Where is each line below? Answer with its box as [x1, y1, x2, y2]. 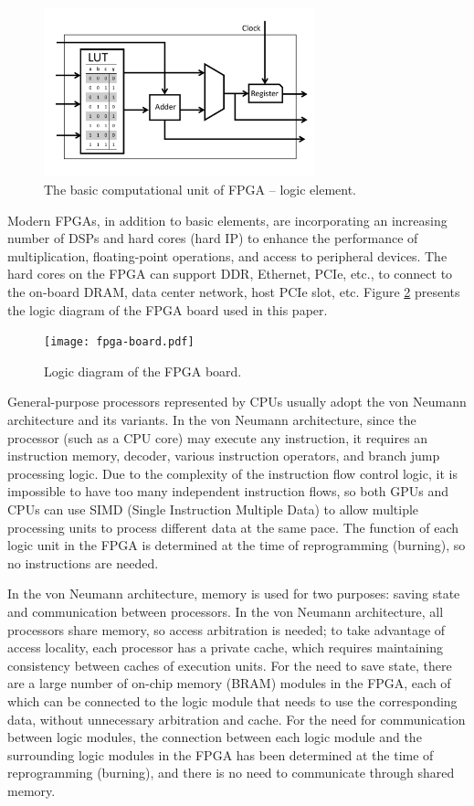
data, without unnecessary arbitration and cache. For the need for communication [7, 709, 466, 728]
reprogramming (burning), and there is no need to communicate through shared [7, 763, 455, 782]
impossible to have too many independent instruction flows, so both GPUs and [7, 482, 449, 501]
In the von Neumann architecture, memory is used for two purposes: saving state [7, 584, 460, 603]
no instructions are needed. [7, 553, 159, 572]
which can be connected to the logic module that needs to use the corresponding [7, 691, 458, 710]
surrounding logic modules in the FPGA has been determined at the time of [7, 745, 434, 764]
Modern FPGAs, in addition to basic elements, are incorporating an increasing [7, 210, 448, 229]
